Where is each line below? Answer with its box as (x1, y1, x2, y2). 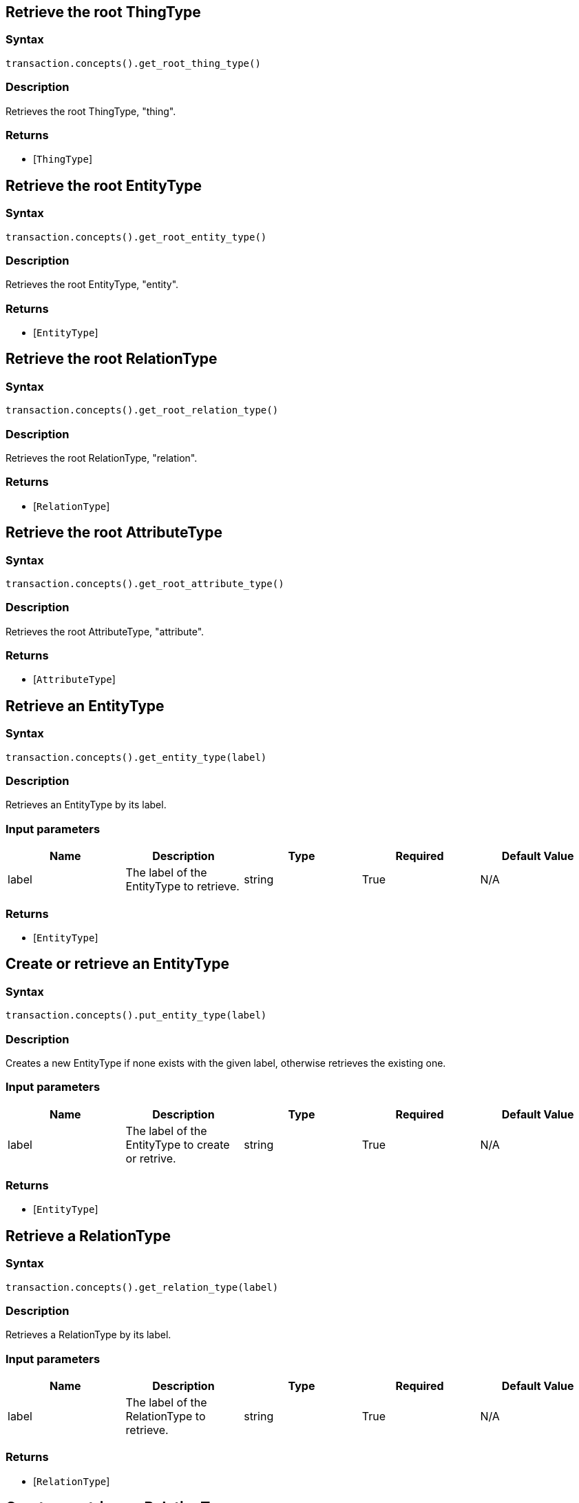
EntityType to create (125, 1137, 230, 1152)
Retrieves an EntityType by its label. (6, 799, 167, 811)
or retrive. (125, 1151, 176, 1165)
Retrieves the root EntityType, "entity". (6, 278, 179, 291)
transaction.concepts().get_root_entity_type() (6, 231, 267, 243)
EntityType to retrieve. (125, 879, 240, 894)
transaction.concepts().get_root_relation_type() (6, 405, 279, 416)
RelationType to (125, 1409, 206, 1424)
